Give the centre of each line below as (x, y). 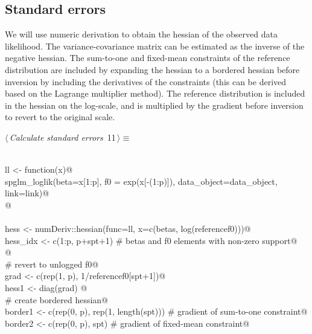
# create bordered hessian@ (56, 299)
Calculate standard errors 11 (62, 137)
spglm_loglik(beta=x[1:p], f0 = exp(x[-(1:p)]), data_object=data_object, (141, 181)
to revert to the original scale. (60, 117)
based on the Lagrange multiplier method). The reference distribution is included (155, 93)
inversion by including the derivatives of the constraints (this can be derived (146, 81)
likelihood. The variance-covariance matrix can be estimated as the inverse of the (155, 46)
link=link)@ (27, 193)
